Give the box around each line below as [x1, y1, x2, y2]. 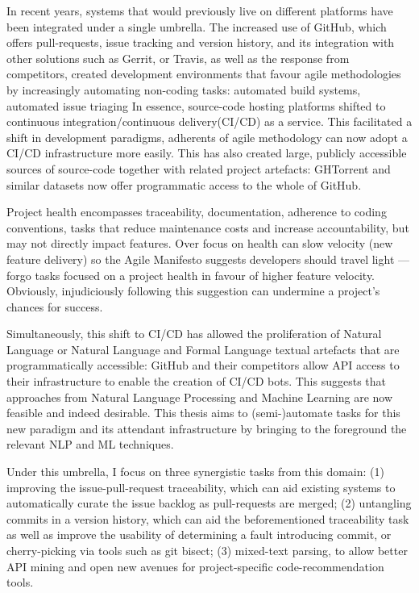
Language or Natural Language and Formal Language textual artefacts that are [6, 340, 400, 357]
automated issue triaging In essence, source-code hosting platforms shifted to [6, 97, 386, 114]
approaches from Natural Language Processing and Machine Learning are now [6, 388, 393, 405]
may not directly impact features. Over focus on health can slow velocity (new [6, 235, 393, 252]
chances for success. [6, 298, 103, 315]
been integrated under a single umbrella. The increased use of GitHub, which [6, 18, 387, 35]
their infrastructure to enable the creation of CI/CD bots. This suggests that [6, 373, 387, 390]
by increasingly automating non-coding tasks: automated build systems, [6, 81, 361, 98]
